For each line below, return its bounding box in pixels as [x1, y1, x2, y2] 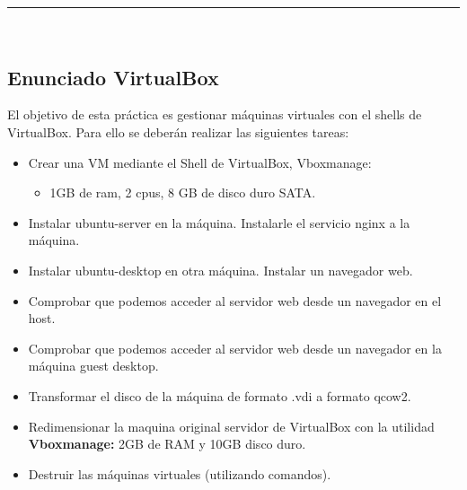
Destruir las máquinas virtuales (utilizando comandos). [28, 464, 331, 483]
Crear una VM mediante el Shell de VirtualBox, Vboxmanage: [28, 153, 372, 171]
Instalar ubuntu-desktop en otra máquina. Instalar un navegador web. [28, 260, 413, 279]
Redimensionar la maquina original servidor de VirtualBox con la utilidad [28, 416, 435, 435]
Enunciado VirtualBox [7, 63, 219, 91]
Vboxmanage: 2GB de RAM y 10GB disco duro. [28, 434, 306, 453]
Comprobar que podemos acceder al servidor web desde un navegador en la [28, 338, 442, 357]
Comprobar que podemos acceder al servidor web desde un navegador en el [28, 291, 442, 310]
